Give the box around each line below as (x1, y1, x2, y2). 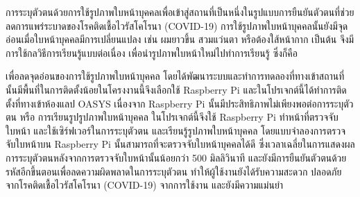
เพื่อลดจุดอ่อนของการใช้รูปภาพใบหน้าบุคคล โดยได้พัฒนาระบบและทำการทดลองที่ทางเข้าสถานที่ (6, 69, 345, 83)
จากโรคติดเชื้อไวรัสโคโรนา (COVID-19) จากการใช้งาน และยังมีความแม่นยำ (6, 178, 284, 192)
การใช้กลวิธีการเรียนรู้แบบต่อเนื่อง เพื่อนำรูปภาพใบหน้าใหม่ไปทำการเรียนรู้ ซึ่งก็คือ (6, 45, 298, 60)
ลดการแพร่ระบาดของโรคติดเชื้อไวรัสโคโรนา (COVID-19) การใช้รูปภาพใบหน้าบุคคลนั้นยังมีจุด (6, 18, 348, 33)
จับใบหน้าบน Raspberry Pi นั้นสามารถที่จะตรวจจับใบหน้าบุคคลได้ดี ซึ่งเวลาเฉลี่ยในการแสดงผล (6, 137, 355, 151)
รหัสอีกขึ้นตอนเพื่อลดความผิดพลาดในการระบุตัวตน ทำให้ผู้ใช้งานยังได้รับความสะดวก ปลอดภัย (6, 164, 342, 178)
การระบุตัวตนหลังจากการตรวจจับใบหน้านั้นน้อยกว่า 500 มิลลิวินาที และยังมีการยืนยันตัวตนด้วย (6, 150, 347, 164)
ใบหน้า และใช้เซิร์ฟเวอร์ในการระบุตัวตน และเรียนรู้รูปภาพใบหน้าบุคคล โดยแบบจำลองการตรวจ (6, 123, 346, 137)
